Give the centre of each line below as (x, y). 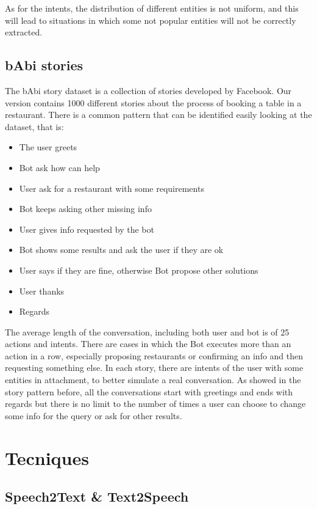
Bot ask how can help (59, 167)
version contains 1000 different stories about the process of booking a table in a (153, 102)
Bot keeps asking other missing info (85, 209)
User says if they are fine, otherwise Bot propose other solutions (139, 270)
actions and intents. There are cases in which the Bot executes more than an (148, 344)
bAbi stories (44, 65)
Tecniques (47, 457)
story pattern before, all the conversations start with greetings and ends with (149, 391)
